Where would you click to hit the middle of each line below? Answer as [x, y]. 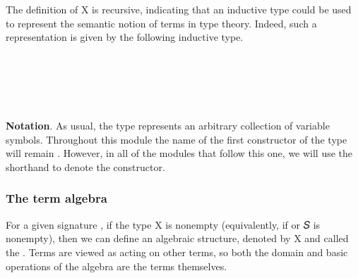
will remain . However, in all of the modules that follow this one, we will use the [179, 153]
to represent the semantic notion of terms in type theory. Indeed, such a [161, 23]
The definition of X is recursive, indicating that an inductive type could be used [179, 9]
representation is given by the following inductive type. [125, 37]
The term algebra [56, 198]
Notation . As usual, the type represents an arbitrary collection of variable [168, 126]
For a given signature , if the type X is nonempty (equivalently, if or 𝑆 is [163, 224]
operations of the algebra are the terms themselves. [117, 266]
